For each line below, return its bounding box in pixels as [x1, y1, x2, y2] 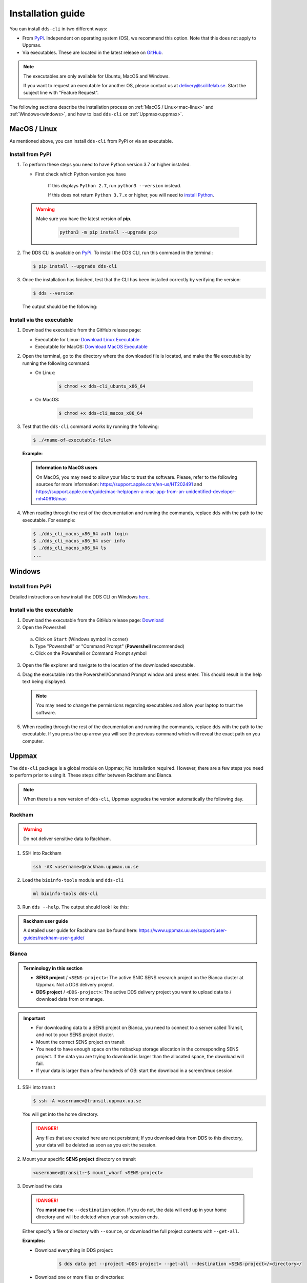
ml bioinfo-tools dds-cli [33, 890, 98, 897]
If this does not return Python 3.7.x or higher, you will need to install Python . [48, 192, 215, 198]
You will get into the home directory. [22, 1111, 99, 1117]
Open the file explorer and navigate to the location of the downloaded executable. [22, 662, 195, 668]
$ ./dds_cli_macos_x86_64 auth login [33, 531, 128, 536]
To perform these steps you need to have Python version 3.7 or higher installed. [22, 162, 191, 168]
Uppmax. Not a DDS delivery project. [36, 982, 114, 988]
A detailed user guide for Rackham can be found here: [23, 927, 138, 934]
